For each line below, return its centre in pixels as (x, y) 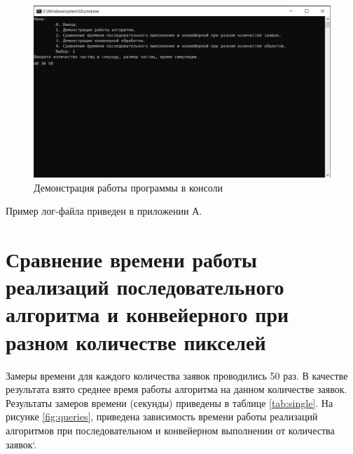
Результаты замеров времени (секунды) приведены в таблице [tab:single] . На (169, 402)
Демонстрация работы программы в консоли (129, 187)
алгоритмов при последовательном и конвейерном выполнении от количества (170, 430)
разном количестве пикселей (136, 341)
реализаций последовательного (145, 287)
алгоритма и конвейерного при (147, 314)
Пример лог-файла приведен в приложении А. (104, 211)
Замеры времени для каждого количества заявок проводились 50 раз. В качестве (177, 375)
